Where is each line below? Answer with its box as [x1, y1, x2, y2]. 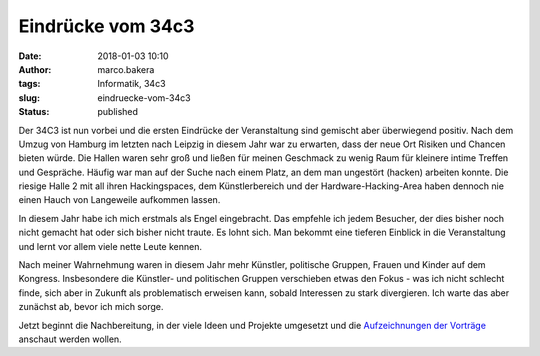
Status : [18, 106, 50, 118]
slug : [18, 91, 40, 104]
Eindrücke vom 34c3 [18, 15, 195, 37]
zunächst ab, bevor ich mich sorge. [18, 301, 164, 313]
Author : [18, 63, 52, 75]
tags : [18, 78, 41, 90]
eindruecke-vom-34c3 [97, 91, 191, 104]
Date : [18, 50, 42, 62]
